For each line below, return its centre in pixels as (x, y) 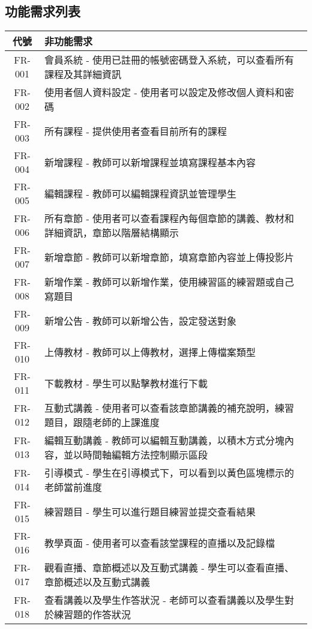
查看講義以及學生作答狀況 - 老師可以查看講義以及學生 (165, 600)
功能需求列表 (43, 11)
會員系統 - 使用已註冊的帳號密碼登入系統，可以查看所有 (169, 60)
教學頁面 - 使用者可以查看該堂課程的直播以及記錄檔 (160, 543)
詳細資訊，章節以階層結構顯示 (112, 233)
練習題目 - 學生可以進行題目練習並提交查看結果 (150, 512)
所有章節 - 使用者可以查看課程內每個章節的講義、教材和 (169, 218)
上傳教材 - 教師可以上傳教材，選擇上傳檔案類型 (150, 352)
